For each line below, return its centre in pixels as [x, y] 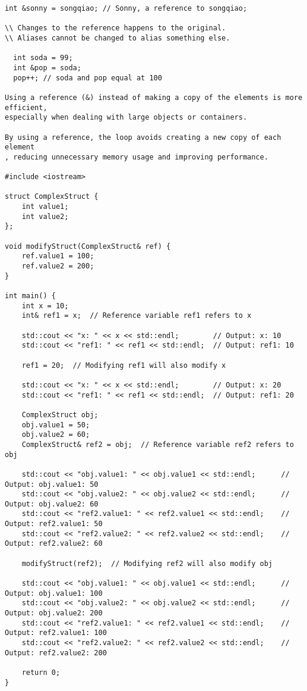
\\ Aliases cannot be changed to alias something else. [118, 38]
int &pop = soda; [47, 68]
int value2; [45, 216]
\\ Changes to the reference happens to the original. [115, 28]
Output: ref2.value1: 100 [56, 633]
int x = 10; [45, 306]
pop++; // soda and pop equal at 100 [88, 78]
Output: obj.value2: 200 [54, 613]
